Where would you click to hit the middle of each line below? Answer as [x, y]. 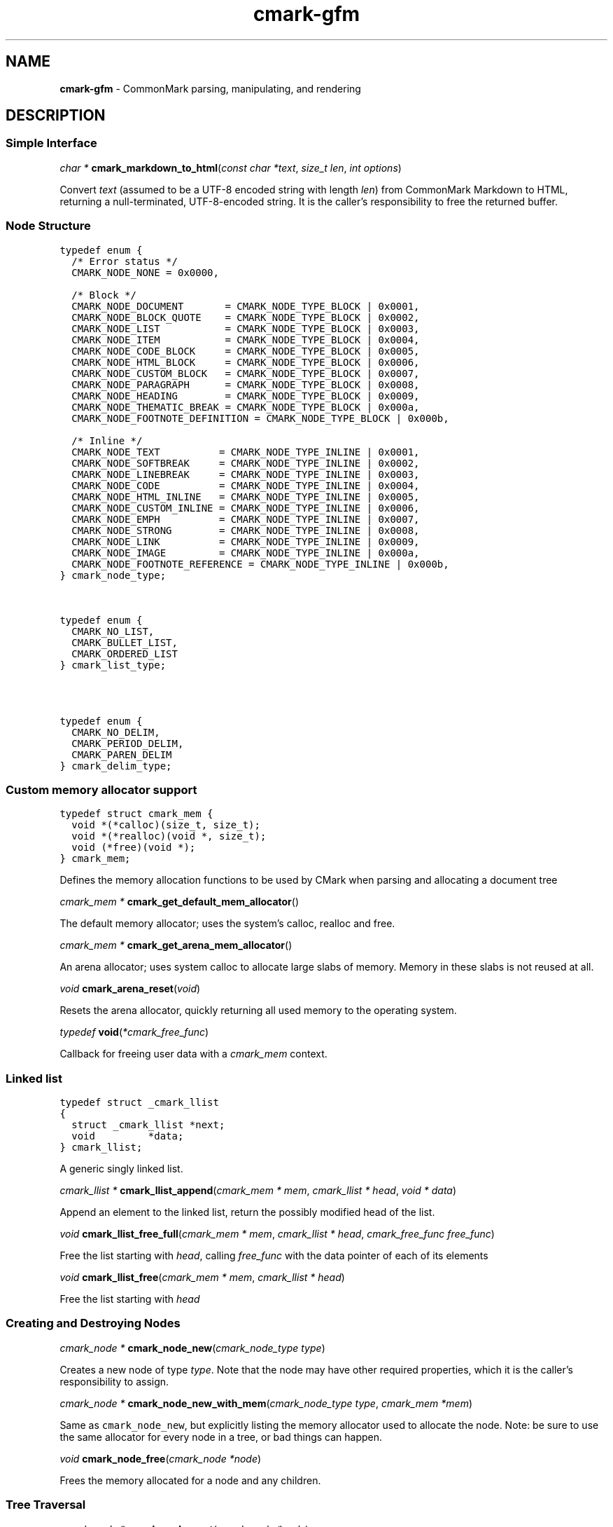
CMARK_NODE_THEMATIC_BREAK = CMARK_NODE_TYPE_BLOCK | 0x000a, [246, 407]
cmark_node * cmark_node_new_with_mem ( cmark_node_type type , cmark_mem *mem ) [266, 1403]
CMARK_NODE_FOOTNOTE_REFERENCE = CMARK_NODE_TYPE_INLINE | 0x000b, [260, 564]
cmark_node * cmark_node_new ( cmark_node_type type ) [192, 1348]
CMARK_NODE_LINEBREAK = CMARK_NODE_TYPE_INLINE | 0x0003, [246, 474]
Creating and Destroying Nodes [93, 1323]
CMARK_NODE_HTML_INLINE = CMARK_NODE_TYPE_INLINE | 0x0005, [246, 497]
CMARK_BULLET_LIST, [125, 642]
